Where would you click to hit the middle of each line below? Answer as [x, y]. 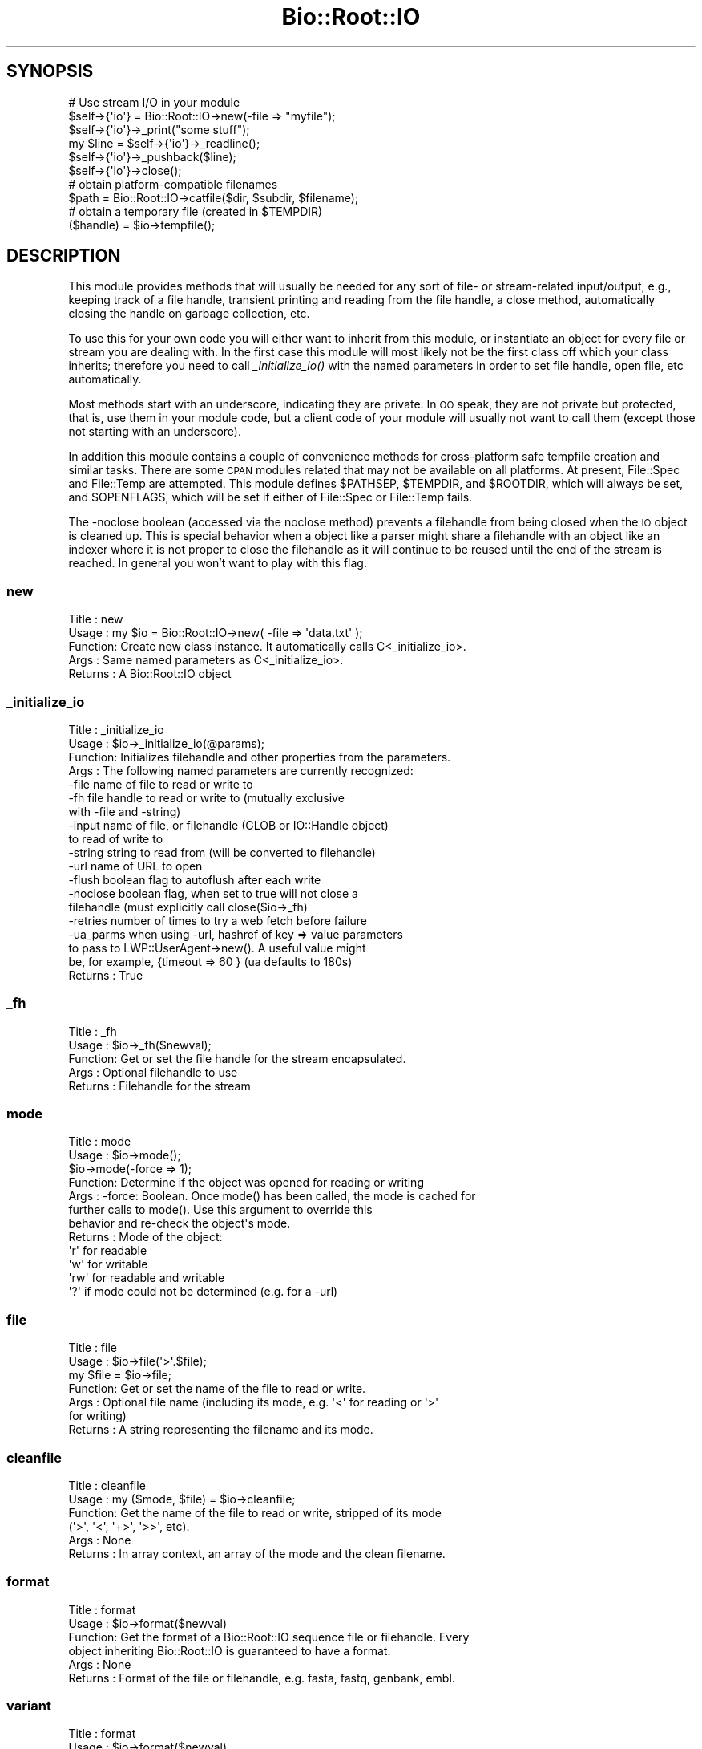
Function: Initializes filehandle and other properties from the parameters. [260, 757]
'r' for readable [108, 1251]
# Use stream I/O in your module [154, 102]
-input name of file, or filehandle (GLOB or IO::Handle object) [228, 825]
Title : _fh [93, 1031]
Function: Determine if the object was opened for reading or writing [246, 1183]
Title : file [93, 1348]
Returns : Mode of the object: [145, 1237]
